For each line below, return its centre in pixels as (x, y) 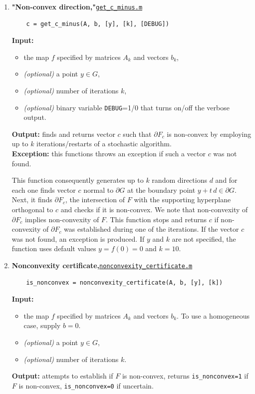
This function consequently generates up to (78, 180)
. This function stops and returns (156, 219)
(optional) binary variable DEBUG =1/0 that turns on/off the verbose (127, 107)
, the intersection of (95, 199)
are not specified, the (204, 238)
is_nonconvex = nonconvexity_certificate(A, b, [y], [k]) (125, 282)
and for (226, 180)
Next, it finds (32, 199)
